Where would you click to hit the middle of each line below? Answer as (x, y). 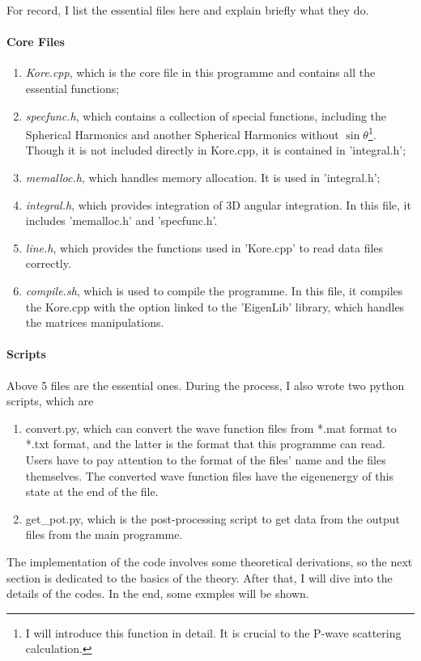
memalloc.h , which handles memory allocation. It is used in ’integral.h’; (203, 178)
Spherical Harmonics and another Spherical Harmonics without (182, 134)
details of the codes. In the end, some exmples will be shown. (158, 593)
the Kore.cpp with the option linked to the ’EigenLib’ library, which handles (215, 306)
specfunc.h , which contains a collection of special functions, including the (206, 115)
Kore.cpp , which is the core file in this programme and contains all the (200, 72)
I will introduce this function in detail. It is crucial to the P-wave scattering (213, 632)
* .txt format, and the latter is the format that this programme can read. (205, 444)
